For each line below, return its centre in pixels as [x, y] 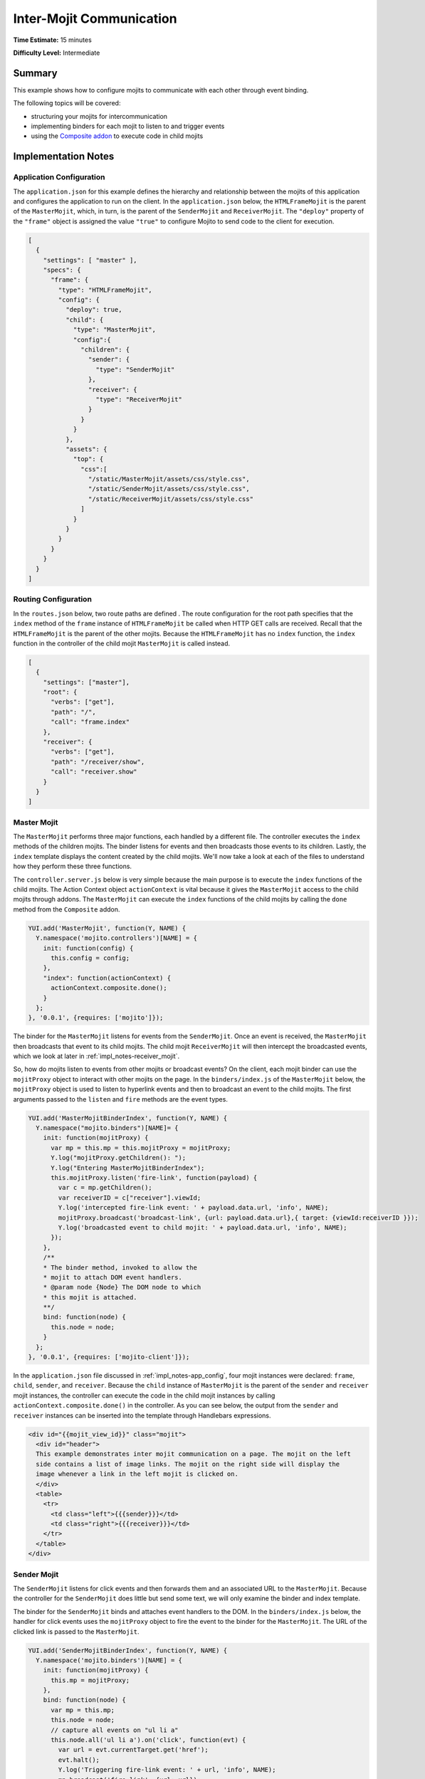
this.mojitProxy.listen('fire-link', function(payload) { [154, 1177]
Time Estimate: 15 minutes [52, 40]
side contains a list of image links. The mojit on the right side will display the [188, 1464]
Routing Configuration [53, 599]
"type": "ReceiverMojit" [139, 399]
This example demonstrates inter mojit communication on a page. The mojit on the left [194, 1454]
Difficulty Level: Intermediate [57, 53]
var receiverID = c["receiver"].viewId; [130, 1198]
